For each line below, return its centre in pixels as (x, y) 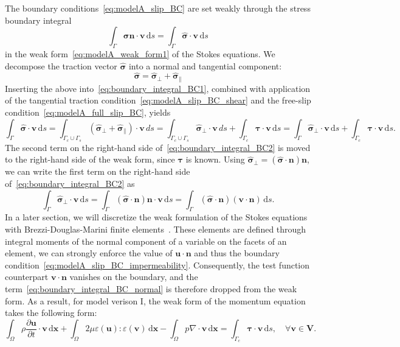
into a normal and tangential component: (205, 65)
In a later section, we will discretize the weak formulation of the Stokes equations (156, 217)
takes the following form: (51, 313)
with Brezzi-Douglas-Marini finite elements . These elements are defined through (156, 229)
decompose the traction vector (61, 65)
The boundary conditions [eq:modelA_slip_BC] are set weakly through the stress (158, 8)
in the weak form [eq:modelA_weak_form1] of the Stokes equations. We (140, 53)
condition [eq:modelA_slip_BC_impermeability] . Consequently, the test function (157, 265)
